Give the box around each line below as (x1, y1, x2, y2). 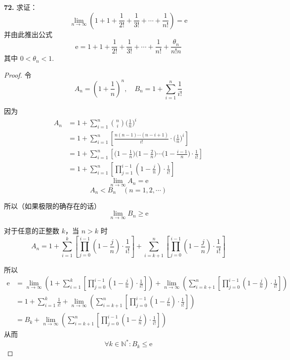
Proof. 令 (4, 69, 32, 80)
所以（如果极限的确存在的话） (4, 200, 101, 211)
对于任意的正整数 (4, 225, 59, 236)
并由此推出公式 (4, 29, 52, 39)
